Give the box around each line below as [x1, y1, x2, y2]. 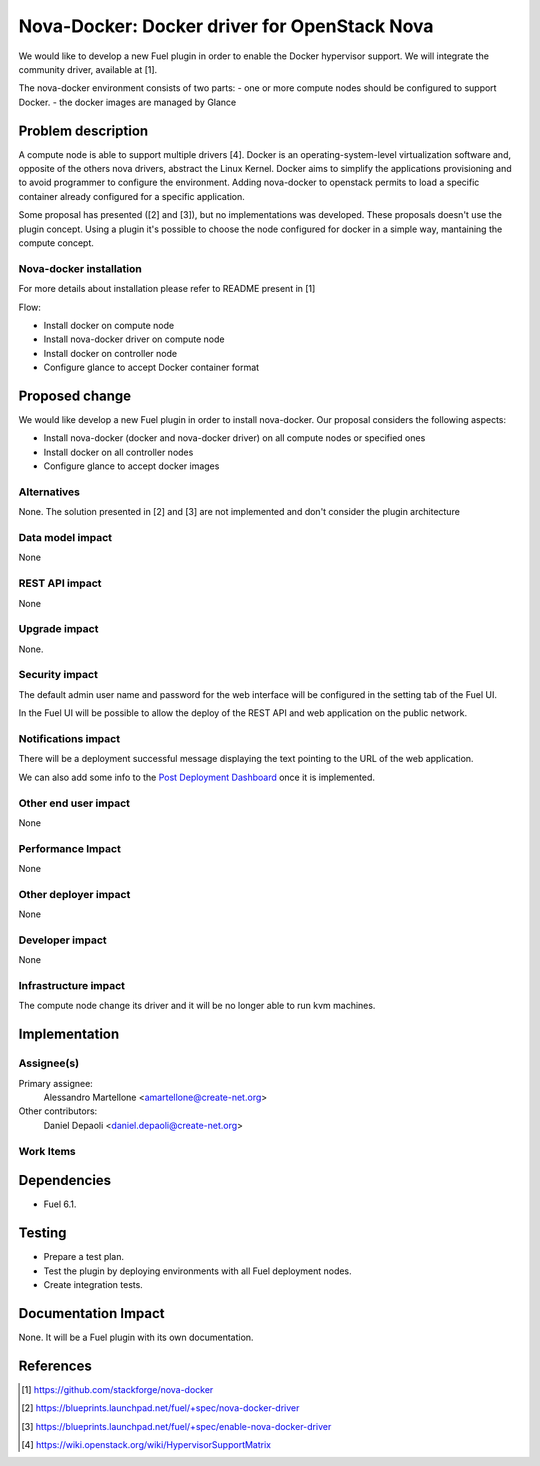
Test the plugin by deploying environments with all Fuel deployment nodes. [43, 1265, 352, 1277]
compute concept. [18, 236, 95, 249]
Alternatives [18, 485, 80, 499]
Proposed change [18, 387, 132, 404]
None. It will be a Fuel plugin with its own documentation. [18, 1331, 254, 1343]
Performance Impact [18, 841, 122, 855]
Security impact [18, 668, 99, 682]
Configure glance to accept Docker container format [43, 361, 260, 374]
